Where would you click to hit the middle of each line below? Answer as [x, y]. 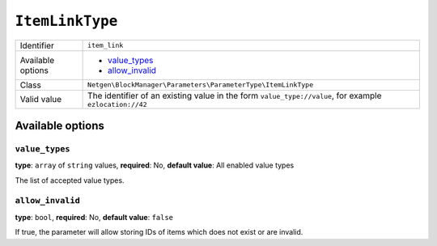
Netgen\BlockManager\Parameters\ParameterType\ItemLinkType [201, 85]
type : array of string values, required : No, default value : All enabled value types [155, 165]
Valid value [41, 100]
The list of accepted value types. [70, 180]
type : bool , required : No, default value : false [94, 217]
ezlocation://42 [117, 104]
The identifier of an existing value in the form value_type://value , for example [235, 95]
